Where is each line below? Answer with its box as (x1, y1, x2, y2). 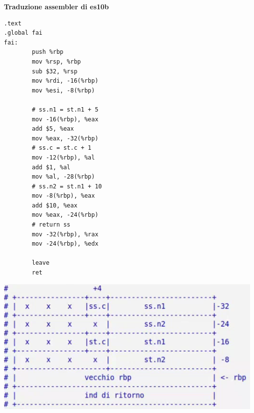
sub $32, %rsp (32, 68, 78, 75)
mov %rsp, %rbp (32, 58, 81, 65)
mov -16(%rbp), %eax (32, 115, 99, 123)
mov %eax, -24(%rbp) (32, 211, 99, 219)
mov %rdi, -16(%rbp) (32, 77, 99, 85)
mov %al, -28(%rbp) (32, 173, 95, 181)
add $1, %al (32, 163, 71, 171)
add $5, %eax (32, 125, 74, 133)
